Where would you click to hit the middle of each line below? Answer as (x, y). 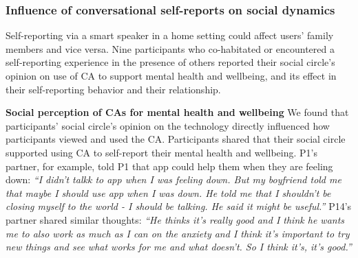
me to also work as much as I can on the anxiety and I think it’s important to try (178, 233)
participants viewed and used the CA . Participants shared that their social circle (176, 139)
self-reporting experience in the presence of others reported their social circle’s (170, 62)
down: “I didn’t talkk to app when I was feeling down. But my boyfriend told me (173, 179)
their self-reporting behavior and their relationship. (113, 89)
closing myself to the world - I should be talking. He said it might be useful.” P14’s (179, 206)
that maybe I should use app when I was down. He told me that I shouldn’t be (168, 192)
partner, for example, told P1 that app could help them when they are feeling (169, 166)
